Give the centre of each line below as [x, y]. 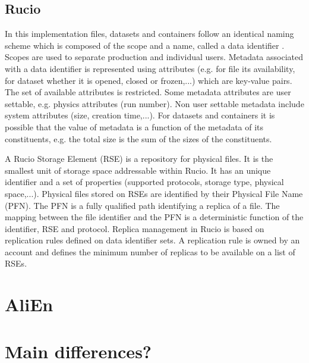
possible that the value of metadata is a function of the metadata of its [134, 126]
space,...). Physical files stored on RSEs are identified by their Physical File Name [154, 193]
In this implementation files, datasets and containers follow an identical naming [149, 34]
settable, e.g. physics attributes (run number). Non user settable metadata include [154, 103]
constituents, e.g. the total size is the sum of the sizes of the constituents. [138, 138]
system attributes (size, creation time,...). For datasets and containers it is [140, 115]
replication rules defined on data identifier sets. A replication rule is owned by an [152, 240]
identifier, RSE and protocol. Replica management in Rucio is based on [135, 228]
